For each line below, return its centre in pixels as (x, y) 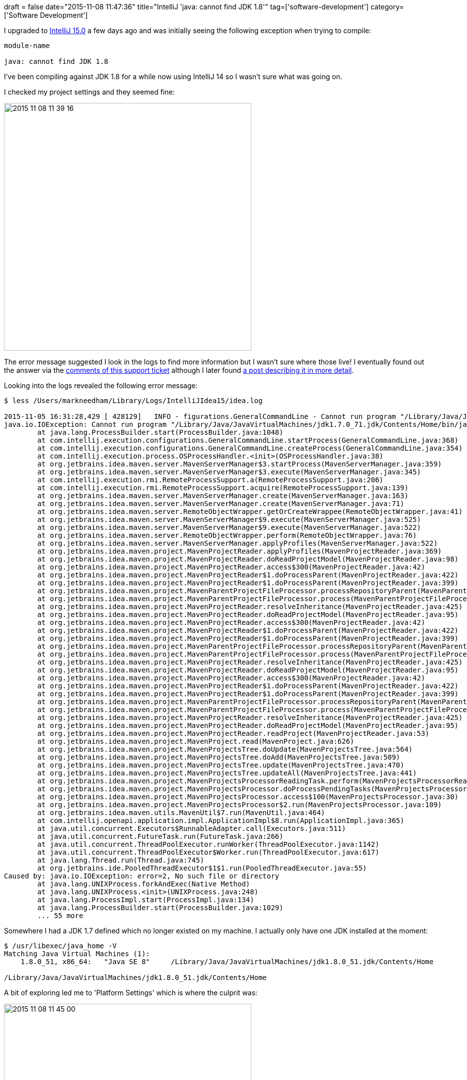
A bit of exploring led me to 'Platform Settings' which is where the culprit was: (131, 993)
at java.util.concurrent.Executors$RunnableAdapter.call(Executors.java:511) (192, 828)
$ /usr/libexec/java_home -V (60, 946)
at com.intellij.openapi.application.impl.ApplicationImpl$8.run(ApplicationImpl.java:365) (221, 821)
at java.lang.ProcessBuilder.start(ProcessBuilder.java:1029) (160, 908)
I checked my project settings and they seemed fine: (90, 92)
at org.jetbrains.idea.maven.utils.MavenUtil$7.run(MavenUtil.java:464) (181, 813)
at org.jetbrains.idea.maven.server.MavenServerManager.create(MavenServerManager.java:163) (223, 496)
